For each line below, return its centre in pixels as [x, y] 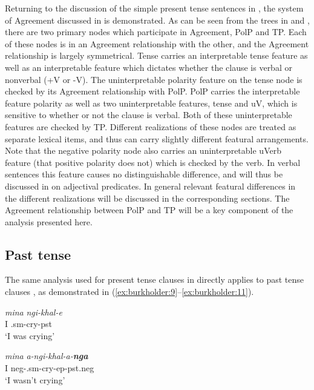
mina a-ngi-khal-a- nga [47, 356]
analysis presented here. [49, 221]
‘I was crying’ [30, 335]
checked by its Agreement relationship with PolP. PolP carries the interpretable [152, 91]
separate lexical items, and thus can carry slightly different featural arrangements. [157, 138]
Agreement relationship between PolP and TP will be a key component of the [149, 210]
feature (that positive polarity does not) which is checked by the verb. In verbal [153, 162]
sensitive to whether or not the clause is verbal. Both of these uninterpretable [149, 115]
